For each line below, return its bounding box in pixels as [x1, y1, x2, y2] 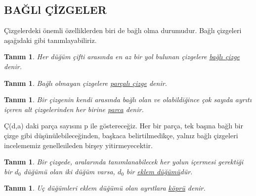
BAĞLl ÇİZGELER [4, 2, 107, 17]
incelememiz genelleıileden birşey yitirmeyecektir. [4, 140, 153, 150]
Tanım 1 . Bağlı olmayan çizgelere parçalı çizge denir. [4, 78, 167, 88]
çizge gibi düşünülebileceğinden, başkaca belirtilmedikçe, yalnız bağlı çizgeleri [4, 130, 238, 140]
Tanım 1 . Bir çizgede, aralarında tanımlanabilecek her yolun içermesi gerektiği [4, 157, 243, 167]
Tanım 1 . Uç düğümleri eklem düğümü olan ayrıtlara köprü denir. [4, 183, 206, 193]
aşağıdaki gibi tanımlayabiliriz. [4, 35, 97, 45]
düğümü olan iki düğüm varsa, [23, 166, 115, 176]
